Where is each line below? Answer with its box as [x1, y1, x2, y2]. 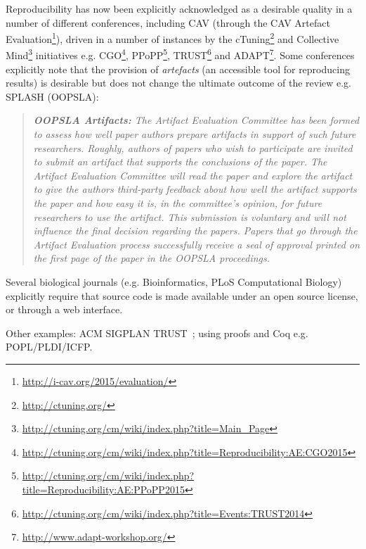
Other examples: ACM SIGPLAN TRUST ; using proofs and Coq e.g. [6, 325, 308, 340]
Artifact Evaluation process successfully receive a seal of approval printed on [33, 236, 360, 251]
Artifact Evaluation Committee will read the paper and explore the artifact [33, 168, 353, 182]
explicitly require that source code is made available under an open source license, [6, 288, 358, 303]
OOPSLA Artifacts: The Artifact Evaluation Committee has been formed [33, 113, 360, 127]
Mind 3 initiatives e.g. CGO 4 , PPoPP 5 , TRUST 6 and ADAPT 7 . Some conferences [6, 46, 355, 63]
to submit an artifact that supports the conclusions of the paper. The [33, 154, 327, 169]
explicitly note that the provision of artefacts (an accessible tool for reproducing [6, 61, 350, 76]
